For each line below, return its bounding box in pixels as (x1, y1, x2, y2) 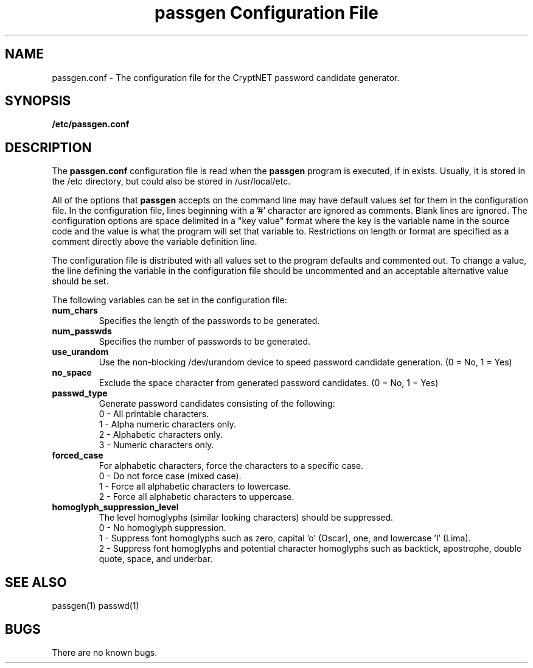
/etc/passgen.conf (52, 119, 130, 130)
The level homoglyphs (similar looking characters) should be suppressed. (99, 512, 394, 523)
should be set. (52, 276, 109, 287)
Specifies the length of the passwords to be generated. (99, 315, 320, 326)
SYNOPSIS (5, 93, 71, 109)
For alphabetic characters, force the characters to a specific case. (99, 460, 364, 471)
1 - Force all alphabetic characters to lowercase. (99, 481, 291, 492)
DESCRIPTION (5, 139, 92, 155)
